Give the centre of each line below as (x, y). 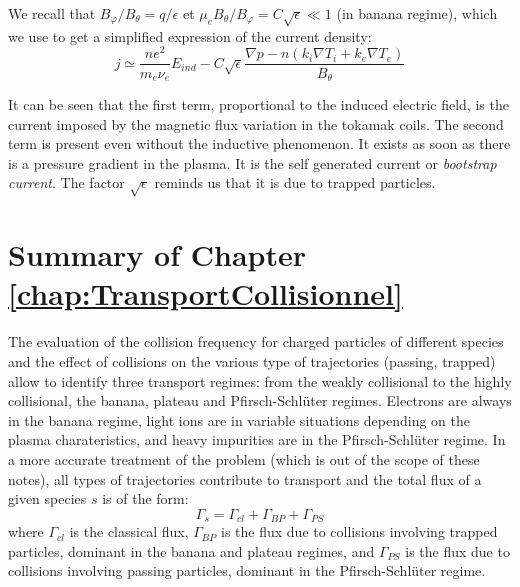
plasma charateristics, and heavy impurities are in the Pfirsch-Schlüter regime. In (257, 439)
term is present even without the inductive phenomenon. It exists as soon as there (259, 143)
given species (47, 498)
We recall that (52, 13)
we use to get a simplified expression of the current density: (190, 35)
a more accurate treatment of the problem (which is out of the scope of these (244, 458)
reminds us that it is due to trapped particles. (295, 182)
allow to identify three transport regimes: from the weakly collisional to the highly (260, 380)
